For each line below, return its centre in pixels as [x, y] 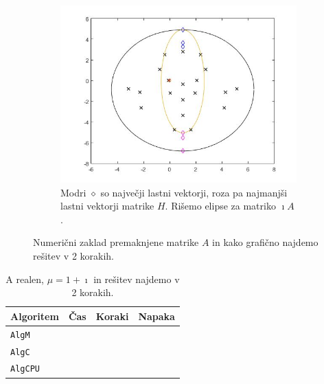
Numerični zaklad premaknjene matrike [116, 242]
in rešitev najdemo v [137, 279]
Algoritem [35, 316]
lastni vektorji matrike [107, 206]
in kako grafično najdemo [265, 242]
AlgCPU [25, 369]
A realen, [25, 279]
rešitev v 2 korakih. [73, 255]
